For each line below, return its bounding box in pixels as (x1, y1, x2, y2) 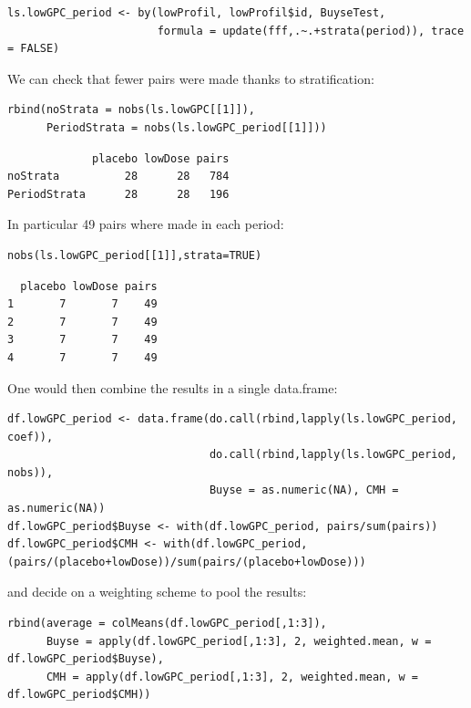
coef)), (7, 430, 54, 443)
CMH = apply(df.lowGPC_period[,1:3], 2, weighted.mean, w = (46, 670, 419, 683)
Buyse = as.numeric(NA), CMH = (209, 484, 399, 497)
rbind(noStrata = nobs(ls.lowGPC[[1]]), (7, 103, 256, 117)
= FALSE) (7, 42, 60, 56)
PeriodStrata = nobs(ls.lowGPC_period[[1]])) (46, 120, 327, 134)
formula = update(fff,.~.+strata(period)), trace (157, 24, 465, 37)
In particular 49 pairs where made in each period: (7, 214, 284, 234)
